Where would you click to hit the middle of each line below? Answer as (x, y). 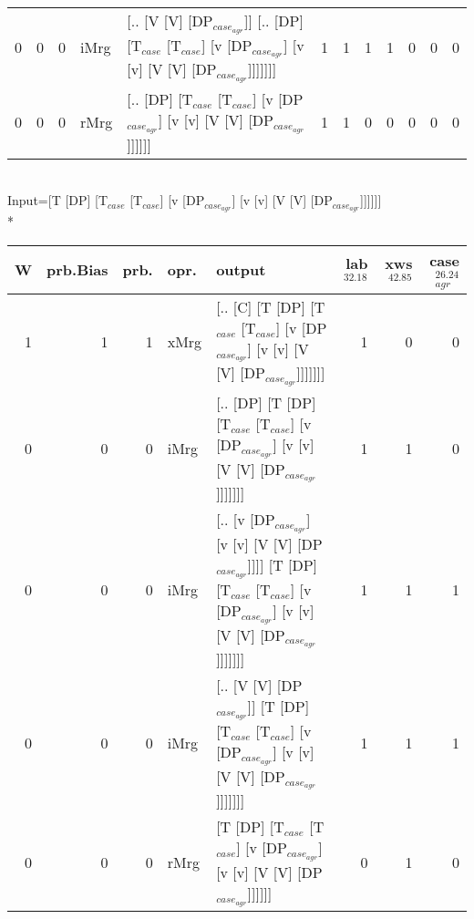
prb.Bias (77, 270)
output (241, 270)
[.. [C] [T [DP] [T (271, 306)
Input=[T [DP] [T (58, 200)
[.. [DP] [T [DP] (266, 403)
